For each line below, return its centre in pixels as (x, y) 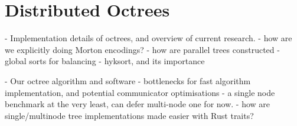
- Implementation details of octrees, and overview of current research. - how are (148, 38)
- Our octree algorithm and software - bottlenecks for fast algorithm (128, 80)
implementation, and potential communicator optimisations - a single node (140, 92)
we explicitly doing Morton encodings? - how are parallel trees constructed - (142, 49)
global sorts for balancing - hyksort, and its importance (105, 61)
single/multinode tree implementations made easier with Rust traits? (129, 115)
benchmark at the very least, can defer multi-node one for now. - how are (138, 104)
